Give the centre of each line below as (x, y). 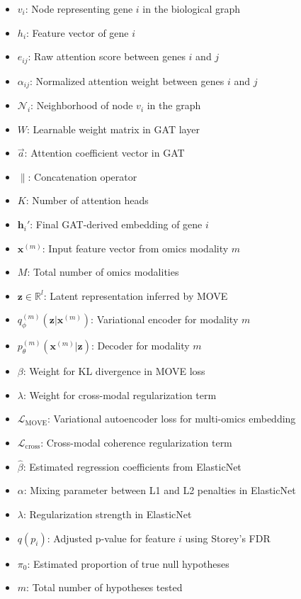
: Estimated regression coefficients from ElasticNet (132, 466)
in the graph (174, 105)
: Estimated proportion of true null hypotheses (128, 563)
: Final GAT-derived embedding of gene (116, 224)
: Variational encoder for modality (165, 319)
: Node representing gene (79, 9)
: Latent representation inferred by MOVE (136, 295)
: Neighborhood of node (82, 105)
